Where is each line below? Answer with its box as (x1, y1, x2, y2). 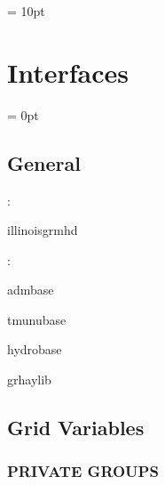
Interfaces (7, 53, 130, 90)
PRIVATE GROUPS (7, 460, 159, 482)
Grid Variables (7, 414, 145, 441)
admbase (7, 280, 54, 299)
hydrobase (7, 340, 62, 359)
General (7, 149, 81, 176)
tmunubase (7, 310, 67, 328)
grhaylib (7, 370, 51, 389)
